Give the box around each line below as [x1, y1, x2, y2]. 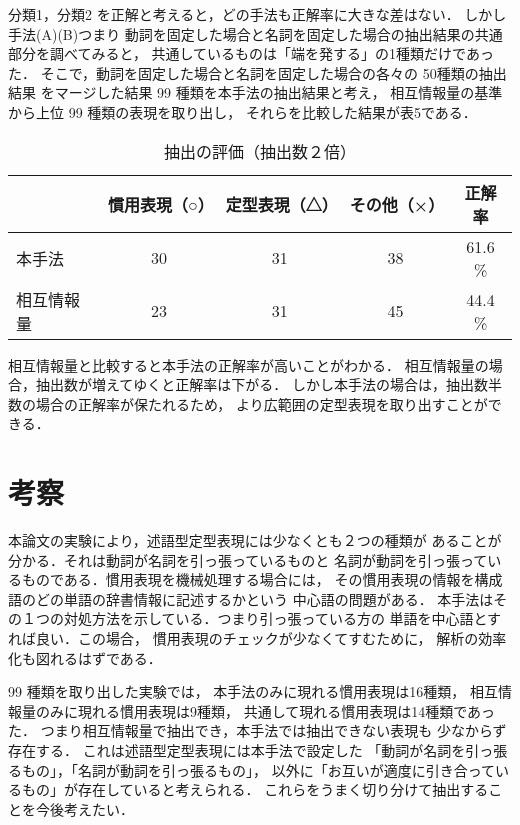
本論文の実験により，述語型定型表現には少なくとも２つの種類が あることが [8, 530, 502, 551]
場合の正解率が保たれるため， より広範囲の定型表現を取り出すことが [35, 393, 488, 414]
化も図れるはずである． [8, 647, 162, 668]
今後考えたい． [35, 798, 134, 819]
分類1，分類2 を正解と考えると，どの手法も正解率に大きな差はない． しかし [8, 4, 507, 24]
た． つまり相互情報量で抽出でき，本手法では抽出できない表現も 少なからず [8, 720, 507, 741]
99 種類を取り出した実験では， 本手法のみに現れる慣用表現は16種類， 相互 [8, 681, 498, 702]
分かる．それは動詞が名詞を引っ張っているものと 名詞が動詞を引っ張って [8, 549, 488, 570]
